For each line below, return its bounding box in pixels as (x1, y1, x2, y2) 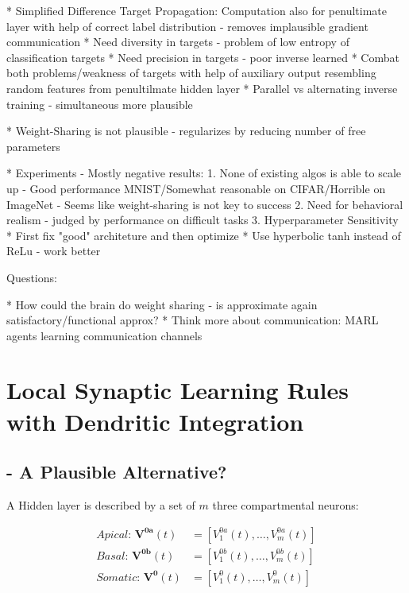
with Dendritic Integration (6, 405, 304, 437)
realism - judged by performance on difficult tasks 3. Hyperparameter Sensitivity (6, 211, 399, 228)
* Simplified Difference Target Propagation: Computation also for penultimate (6, 2, 387, 18)
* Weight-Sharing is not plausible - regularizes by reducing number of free (6, 122, 366, 139)
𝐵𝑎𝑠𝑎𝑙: (96, 550, 129, 562)
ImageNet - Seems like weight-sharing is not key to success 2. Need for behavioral (6, 196, 403, 212)
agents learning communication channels (6, 327, 203, 343)
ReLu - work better (6, 242, 101, 259)
